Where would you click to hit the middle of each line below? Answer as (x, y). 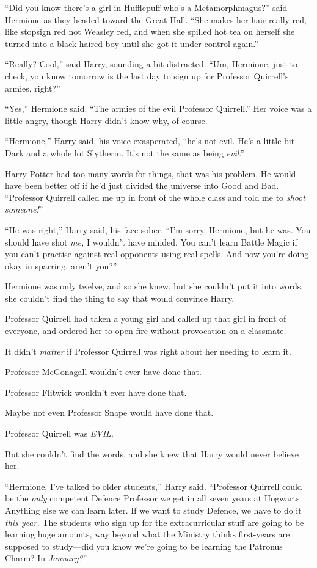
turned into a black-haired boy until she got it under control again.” (132, 43)
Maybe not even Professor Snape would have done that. (109, 413)
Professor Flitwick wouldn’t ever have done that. (96, 392)
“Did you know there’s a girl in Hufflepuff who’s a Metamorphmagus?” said (146, 7)
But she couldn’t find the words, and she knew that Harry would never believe (152, 453)
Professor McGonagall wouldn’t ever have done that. (103, 372)
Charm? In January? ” (46, 558)
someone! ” (24, 209)
